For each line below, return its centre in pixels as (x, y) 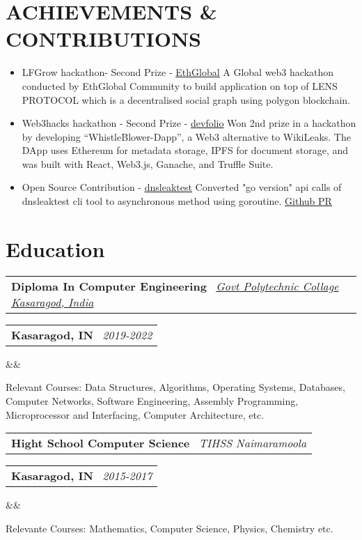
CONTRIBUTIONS (104, 39)
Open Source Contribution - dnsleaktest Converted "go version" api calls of (182, 187)
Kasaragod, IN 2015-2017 (82, 476)
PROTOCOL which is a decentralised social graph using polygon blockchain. (186, 99)
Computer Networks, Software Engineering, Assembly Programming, (152, 400)
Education (55, 248)
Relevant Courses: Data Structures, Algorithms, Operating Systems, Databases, (175, 387)
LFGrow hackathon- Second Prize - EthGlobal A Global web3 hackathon (178, 72)
